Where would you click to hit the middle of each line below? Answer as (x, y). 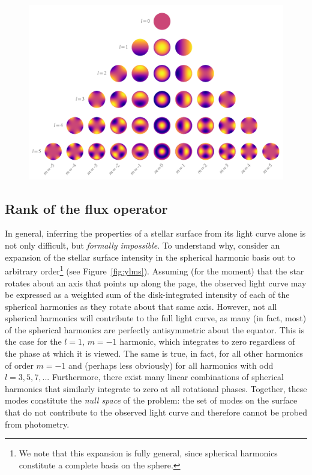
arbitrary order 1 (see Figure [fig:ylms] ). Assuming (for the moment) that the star (154, 270)
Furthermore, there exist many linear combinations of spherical (168, 377)
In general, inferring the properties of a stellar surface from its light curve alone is (155, 233)
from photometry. (37, 424)
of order (19, 365)
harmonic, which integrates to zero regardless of (207, 341)
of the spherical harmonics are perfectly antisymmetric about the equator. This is (155, 329)
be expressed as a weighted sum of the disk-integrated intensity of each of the (147, 295)
